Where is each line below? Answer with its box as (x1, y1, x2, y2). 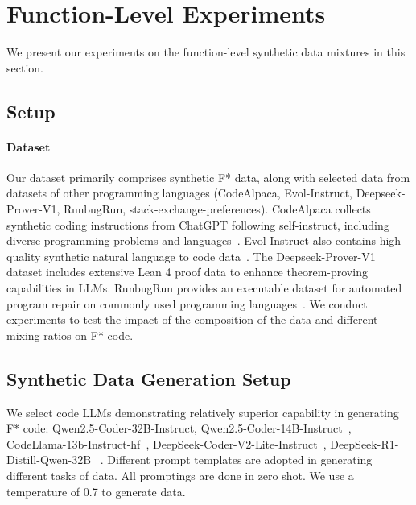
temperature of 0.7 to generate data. (6, 482, 186, 499)
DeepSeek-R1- (330, 435, 399, 452)
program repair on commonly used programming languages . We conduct (6, 295, 368, 312)
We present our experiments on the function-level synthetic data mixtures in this (6, 43, 406, 60)
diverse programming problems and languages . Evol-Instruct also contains (6, 232, 376, 249)
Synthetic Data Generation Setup (6, 366, 291, 391)
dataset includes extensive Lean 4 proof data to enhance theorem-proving (6, 263, 368, 280)
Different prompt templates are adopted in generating (107, 451, 373, 468)
